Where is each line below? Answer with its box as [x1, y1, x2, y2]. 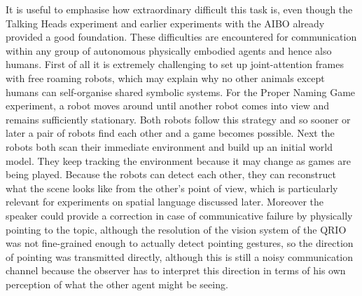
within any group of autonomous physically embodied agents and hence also [6, 43, 332, 58]
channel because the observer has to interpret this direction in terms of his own [6, 263, 346, 278]
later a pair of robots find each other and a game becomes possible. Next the [6, 126, 335, 140]
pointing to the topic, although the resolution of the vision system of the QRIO [6, 222, 347, 236]
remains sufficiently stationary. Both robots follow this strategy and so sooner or [6, 112, 351, 126]
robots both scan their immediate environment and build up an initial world [6, 139, 333, 154]
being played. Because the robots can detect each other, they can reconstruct [6, 167, 336, 182]
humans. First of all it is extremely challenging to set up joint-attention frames [6, 57, 344, 72]
